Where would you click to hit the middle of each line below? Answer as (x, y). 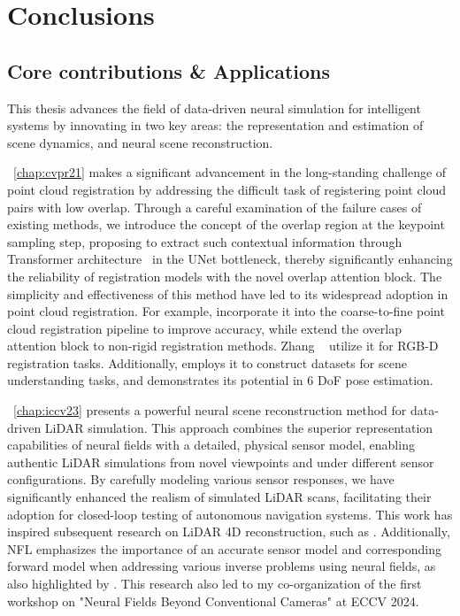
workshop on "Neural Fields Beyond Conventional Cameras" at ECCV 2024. (213, 601)
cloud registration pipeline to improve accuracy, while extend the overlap (204, 328)
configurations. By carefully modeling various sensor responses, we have (201, 479)
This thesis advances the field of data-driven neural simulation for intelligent (214, 108)
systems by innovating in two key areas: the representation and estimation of (215, 125)
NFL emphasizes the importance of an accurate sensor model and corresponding (224, 548)
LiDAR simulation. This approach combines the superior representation (239, 427)
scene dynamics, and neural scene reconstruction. (140, 142)
